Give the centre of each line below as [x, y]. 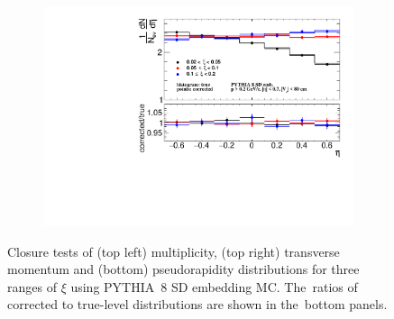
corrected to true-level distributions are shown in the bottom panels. [197, 304]
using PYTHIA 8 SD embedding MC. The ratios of [214, 286]
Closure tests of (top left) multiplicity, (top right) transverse [174, 251]
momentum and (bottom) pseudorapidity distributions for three [183, 269]
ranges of [32, 286]
